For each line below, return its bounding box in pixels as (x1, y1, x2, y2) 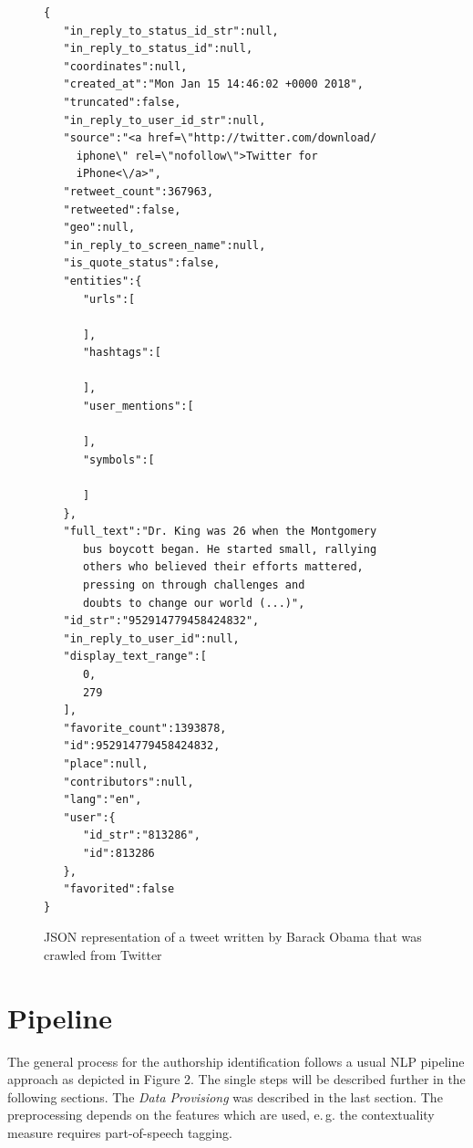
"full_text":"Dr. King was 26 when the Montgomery (63, 525, 377, 538)
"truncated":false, (63, 95, 181, 109)
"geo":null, (63, 221, 136, 235)
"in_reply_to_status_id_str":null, (63, 24, 279, 37)
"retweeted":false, (63, 203, 181, 216)
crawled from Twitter (44, 944, 162, 964)
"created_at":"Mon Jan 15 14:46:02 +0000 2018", (63, 78, 364, 91)
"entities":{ (63, 274, 142, 287)
